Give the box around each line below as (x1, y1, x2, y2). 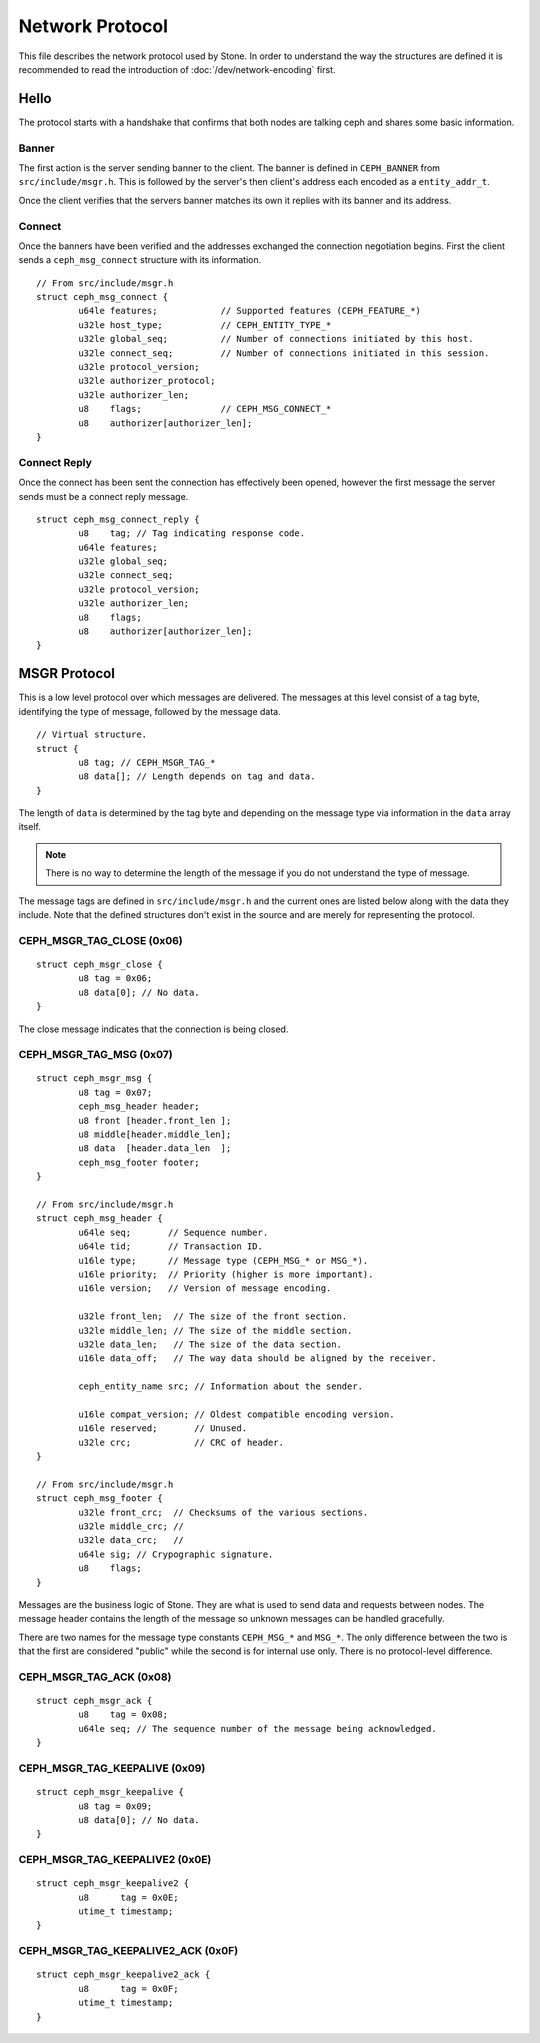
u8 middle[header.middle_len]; (78, 1129, 232, 1140)
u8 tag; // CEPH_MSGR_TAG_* (78, 756, 216, 768)
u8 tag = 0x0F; (78, 1983, 179, 1994)
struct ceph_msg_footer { (36, 1493, 164, 1504)
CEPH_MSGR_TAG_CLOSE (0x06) (18, 933, 184, 947)
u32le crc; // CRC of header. (78, 1436, 285, 1448)
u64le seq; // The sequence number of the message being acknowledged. (78, 1723, 437, 1734)
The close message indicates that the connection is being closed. (18, 1023, 289, 1035)
